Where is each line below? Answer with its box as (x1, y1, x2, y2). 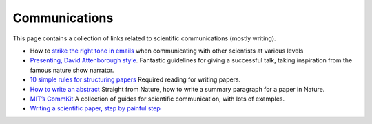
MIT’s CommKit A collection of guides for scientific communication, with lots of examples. (30, 95, 285, 103)
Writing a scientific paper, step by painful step (30, 104, 161, 112)
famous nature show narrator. (30, 66, 114, 74)
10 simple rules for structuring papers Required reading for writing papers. (30, 75, 241, 84)
